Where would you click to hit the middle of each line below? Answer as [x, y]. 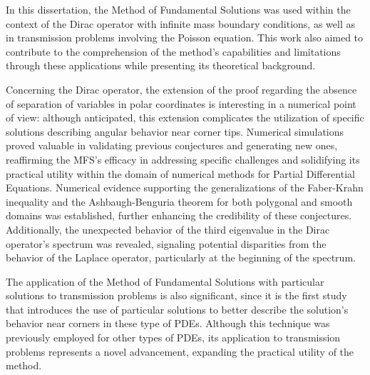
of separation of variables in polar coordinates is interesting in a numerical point [181, 103]
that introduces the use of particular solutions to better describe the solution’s [177, 309]
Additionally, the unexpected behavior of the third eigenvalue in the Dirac [168, 229]
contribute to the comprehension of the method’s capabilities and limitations [173, 51]
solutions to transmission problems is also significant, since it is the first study [176, 295]
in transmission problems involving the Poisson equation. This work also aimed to [185, 37]
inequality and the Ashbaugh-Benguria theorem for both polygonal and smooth [179, 201]
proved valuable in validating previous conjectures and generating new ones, [172, 145]
